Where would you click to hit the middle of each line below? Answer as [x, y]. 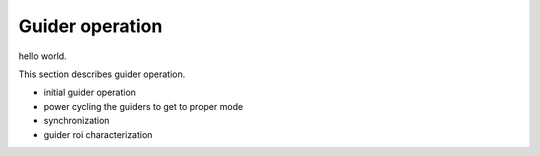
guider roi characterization [98, 134]
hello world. [42, 56]
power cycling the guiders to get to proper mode [143, 106]
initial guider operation [90, 92]
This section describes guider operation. [102, 74]
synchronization [76, 121]
